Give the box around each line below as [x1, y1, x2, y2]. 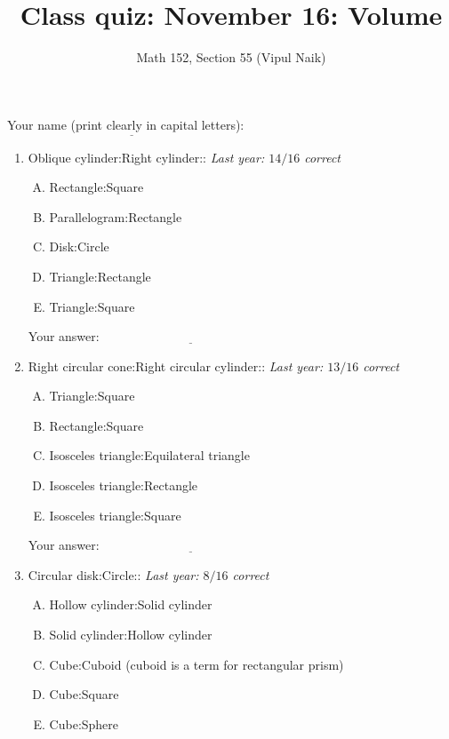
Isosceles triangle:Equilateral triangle [49, 446, 250, 465]
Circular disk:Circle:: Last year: [28, 565, 199, 584]
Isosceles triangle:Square [49, 505, 181, 524]
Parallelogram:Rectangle [49, 207, 182, 226]
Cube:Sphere [49, 714, 119, 733]
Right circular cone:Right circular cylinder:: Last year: [28, 356, 324, 375]
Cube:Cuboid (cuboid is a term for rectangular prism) [49, 655, 344, 673]
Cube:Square [49, 685, 119, 703]
